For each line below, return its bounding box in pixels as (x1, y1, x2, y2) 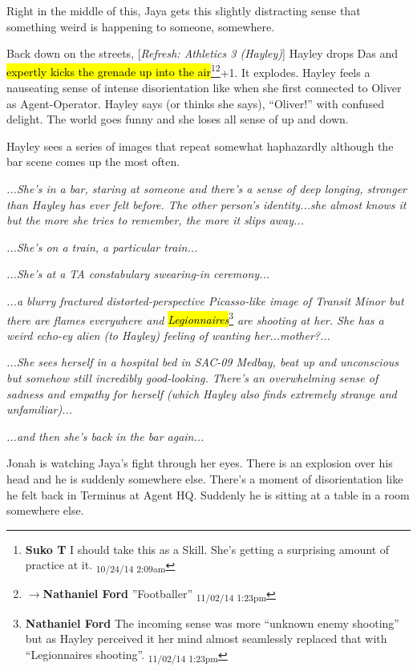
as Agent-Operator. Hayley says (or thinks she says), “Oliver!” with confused (6, 95, 384, 111)
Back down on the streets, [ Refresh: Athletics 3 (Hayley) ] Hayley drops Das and (6, 45, 398, 62)
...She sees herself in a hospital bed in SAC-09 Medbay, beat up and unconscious (6, 354, 399, 370)
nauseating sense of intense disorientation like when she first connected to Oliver (6, 79, 402, 96)
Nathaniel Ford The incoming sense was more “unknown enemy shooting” (25, 614, 399, 631)
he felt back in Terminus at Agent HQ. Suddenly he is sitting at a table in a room (6, 486, 410, 503)
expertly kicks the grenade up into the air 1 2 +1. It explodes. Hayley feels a (6, 61, 370, 80)
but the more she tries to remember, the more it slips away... (6, 212, 304, 228)
